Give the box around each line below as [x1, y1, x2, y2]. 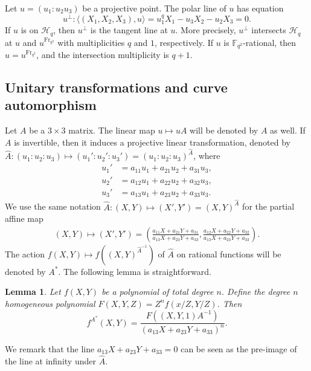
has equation [237, 2, 284, 14]
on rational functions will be [176, 247, 281, 260]
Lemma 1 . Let [5, 285, 61, 298]
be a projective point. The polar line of [82, 2, 226, 14]
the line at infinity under [5, 354, 96, 367]
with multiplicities [57, 36, 125, 48]
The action [5, 247, 45, 260]
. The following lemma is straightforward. [58, 265, 211, 277]
